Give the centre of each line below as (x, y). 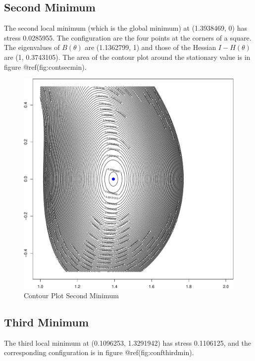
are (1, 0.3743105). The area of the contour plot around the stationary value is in (127, 57)
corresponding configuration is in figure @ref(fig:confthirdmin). (99, 352)
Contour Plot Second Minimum (71, 295)
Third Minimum (47, 322)
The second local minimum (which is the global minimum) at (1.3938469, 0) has (126, 28)
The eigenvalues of (32, 47)
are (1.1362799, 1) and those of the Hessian (151, 47)
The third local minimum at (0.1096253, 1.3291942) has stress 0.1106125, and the (127, 342)
